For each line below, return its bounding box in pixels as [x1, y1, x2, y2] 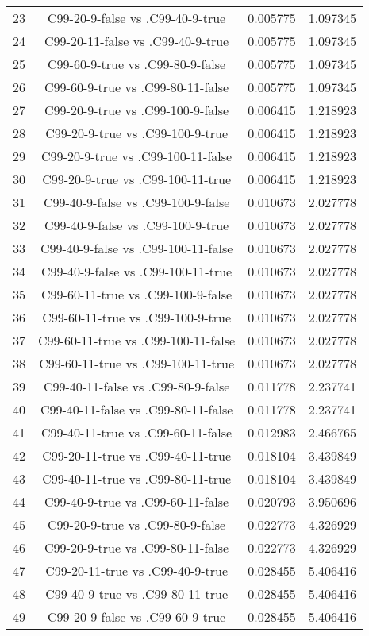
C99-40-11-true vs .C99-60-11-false [41, 423, 233, 441]
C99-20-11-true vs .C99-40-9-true [45, 561, 229, 580]
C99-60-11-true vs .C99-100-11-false [38, 331, 236, 349]
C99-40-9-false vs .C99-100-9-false [43, 193, 230, 211]
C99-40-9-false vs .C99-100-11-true [41, 262, 233, 280]
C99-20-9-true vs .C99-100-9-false [44, 101, 229, 119]
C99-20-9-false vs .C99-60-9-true [48, 607, 226, 626]
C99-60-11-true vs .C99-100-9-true [42, 308, 232, 326]
